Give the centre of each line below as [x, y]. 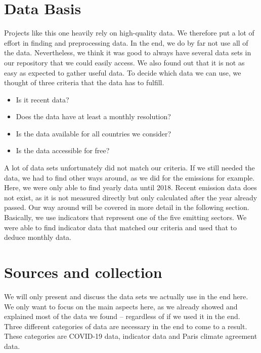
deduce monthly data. [38, 237]
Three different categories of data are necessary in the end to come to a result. [126, 326]
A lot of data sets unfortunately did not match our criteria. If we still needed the [129, 168]
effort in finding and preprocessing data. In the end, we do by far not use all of [126, 42]
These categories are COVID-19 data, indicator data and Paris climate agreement [131, 336]
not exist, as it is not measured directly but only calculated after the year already [131, 197]
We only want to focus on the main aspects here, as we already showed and [121, 306]
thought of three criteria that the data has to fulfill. [84, 82]
